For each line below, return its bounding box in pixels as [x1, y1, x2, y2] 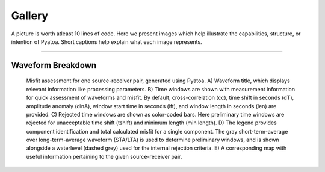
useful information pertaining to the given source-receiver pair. [26, 153, 182, 160]
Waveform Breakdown [11, 60, 97, 70]
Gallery [11, 9, 48, 22]
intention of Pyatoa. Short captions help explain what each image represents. [11, 38, 202, 45]
